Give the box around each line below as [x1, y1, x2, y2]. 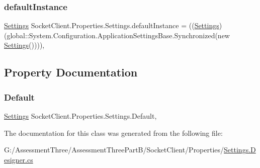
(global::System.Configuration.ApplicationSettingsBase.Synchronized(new [4, 30, 230, 40]
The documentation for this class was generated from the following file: [4, 127, 223, 138]
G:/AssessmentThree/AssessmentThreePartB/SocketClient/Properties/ [4, 144, 224, 155]
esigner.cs [4, 154, 33, 164]
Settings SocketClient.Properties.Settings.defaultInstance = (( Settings [4, 20, 219, 31]
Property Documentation [4, 64, 138, 80]
